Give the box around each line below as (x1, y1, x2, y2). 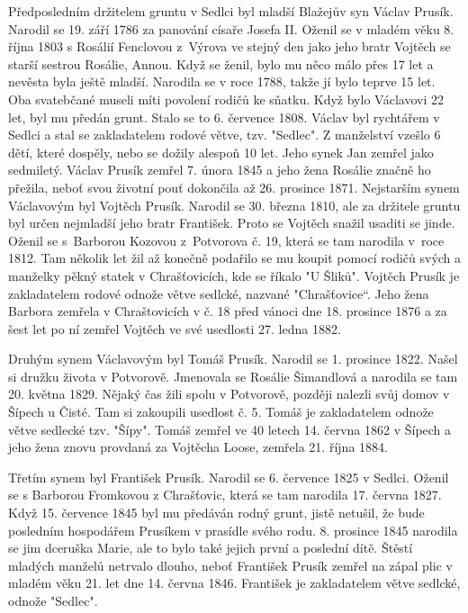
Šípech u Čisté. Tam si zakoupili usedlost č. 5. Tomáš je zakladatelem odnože (8, 402, 434, 421)
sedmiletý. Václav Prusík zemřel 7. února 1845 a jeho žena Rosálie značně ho (8, 160, 431, 179)
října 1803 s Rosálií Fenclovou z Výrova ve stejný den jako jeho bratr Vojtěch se (8, 37, 451, 56)
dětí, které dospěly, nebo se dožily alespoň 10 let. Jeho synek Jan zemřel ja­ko (8, 142, 434, 161)
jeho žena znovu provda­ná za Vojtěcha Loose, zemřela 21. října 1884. (8, 437, 388, 456)
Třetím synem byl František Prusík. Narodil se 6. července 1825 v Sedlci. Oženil (8, 467, 449, 486)
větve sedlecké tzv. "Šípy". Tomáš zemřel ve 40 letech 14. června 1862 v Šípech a (8, 419, 452, 438)
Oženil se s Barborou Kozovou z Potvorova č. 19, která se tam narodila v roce (8, 230, 445, 249)
